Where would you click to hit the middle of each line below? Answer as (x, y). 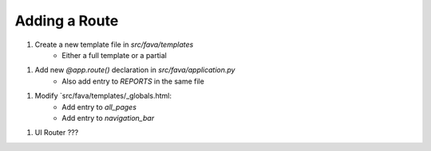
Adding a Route (67, 21)
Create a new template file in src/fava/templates (114, 45)
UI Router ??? (57, 133)
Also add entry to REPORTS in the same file (133, 81)
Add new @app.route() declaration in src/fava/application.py (135, 70)
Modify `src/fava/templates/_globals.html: (103, 96)
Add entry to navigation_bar (108, 118)
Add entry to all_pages (99, 106)
